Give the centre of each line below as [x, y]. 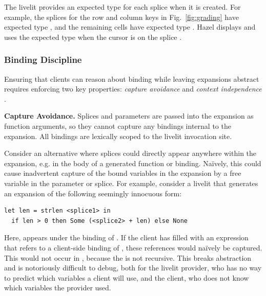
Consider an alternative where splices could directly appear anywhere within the [130, 153]
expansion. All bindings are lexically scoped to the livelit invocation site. [118, 136]
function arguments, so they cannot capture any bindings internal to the [118, 126]
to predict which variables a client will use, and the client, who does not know [127, 277]
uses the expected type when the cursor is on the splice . [93, 37]
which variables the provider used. [58, 288]
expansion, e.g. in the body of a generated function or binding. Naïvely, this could [133, 163]
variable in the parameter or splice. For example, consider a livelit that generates [131, 183]
